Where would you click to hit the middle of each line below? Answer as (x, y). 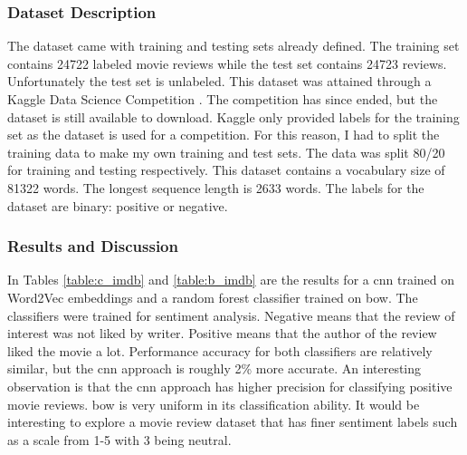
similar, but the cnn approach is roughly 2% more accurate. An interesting (214, 368)
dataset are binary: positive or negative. (118, 205)
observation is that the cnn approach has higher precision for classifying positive (230, 386)
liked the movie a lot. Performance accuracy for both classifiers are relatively (220, 350)
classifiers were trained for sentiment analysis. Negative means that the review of (231, 315)
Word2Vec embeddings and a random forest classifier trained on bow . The (213, 297)
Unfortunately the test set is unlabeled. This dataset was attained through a (219, 81)
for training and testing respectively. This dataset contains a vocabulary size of (226, 170)
